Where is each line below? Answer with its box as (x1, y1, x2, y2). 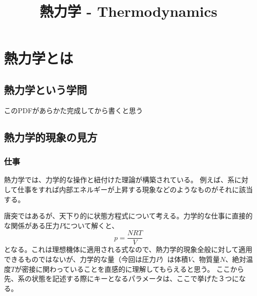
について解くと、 (64, 220, 119, 230)
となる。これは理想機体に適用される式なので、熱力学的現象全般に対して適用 (4, 244, 253, 254)
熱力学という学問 (4, 82, 87, 97)
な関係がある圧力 (4, 220, 59, 230)
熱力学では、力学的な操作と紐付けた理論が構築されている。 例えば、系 (4, 174, 235, 185)
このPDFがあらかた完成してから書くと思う (4, 105, 143, 115)
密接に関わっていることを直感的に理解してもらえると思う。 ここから (22, 263, 244, 274)
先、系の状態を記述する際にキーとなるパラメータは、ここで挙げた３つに (4, 273, 239, 284)
